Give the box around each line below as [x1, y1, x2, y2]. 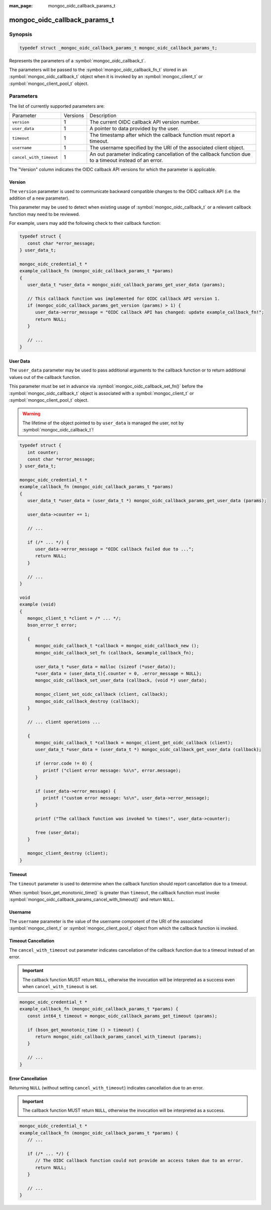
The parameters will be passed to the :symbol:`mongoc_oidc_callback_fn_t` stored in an [9, 67, 188, 73]
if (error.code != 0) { [35, 761, 93, 766]
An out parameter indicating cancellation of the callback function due [89, 151, 251, 158]
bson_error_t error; [27, 623, 77, 628]
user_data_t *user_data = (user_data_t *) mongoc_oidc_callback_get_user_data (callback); [35, 747, 262, 752]
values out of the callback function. [9, 374, 81, 380]
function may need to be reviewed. [9, 211, 80, 217]
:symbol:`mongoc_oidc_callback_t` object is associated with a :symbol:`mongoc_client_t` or [9, 390, 194, 396]
